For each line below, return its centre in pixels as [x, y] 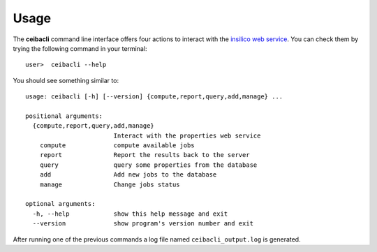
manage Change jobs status [110, 184]
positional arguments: [64, 116]
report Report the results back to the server [145, 155]
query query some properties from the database [148, 165]
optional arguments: [60, 204]
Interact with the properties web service [187, 135]
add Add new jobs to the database [128, 175]
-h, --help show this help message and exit [130, 214]
